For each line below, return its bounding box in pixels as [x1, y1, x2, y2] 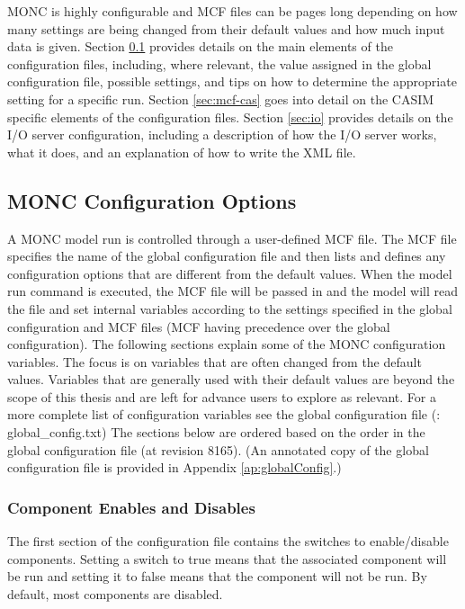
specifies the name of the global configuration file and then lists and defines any [7, 246, 446, 265]
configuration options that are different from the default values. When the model [7, 264, 452, 282]
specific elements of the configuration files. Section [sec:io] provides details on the [7, 107, 453, 126]
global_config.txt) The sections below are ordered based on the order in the [7, 423, 425, 442]
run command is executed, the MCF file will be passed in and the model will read [7, 282, 458, 300]
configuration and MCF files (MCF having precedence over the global [7, 317, 390, 336]
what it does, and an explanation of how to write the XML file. [7, 142, 356, 161]
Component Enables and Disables [7, 496, 255, 518]
